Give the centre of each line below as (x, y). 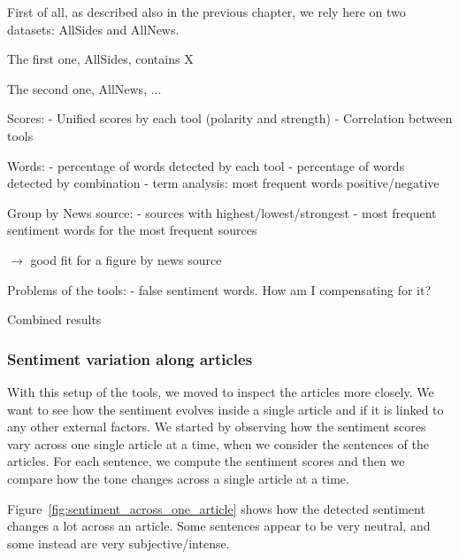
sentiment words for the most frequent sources (132, 230)
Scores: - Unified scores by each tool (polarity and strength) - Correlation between (230, 118)
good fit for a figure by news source (126, 259)
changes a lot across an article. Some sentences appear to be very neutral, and (219, 526)
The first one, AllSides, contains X (100, 59)
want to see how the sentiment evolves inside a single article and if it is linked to (226, 409)
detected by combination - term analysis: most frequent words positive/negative (223, 183)
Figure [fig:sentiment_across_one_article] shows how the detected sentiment (216, 508)
